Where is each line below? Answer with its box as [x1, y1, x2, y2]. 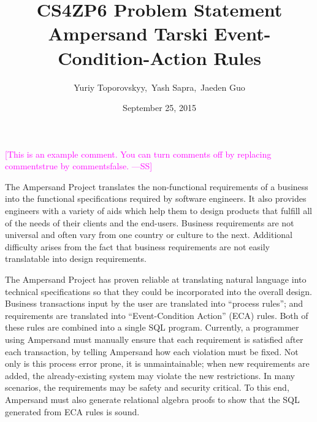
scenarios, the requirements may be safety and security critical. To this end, [5, 381, 289, 394]
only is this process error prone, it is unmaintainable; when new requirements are [5, 357, 310, 370]
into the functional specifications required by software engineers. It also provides [5, 192, 307, 205]
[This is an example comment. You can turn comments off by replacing [5, 147, 272, 160]
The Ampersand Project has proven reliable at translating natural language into [5, 273, 307, 286]
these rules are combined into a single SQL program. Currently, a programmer [5, 321, 299, 334]
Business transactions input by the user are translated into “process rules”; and [5, 297, 304, 310]
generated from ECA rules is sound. [5, 405, 140, 418]
